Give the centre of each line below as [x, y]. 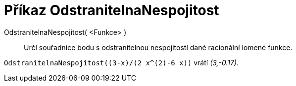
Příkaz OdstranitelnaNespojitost [112, 10]
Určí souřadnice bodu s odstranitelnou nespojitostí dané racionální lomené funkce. [158, 47]
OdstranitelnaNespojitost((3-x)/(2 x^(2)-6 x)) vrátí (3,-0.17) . [122, 62]
